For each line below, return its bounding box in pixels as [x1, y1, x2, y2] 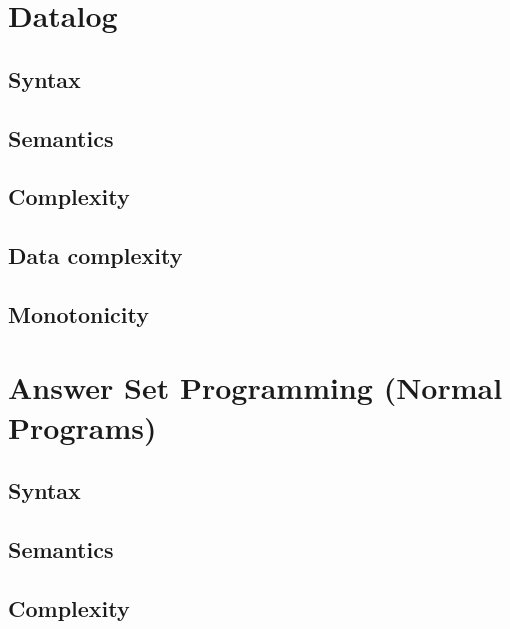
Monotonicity [8, 298, 149, 329]
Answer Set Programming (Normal [8, 367, 503, 408]
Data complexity [8, 240, 183, 271]
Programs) [8, 406, 157, 447]
